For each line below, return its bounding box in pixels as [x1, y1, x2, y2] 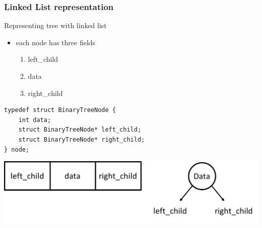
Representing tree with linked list [4, 20, 107, 31]
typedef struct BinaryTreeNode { [4, 106, 116, 114]
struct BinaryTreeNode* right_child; [18, 136, 145, 143]
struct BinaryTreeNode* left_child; [18, 126, 142, 134]
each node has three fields [16, 37, 96, 47]
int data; [18, 116, 51, 124]
